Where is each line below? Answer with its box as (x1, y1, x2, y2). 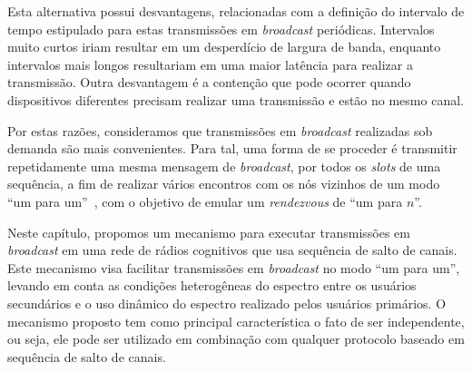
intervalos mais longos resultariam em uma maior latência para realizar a (7, 54, 413, 73)
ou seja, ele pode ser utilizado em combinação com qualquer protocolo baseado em (7, 329, 465, 348)
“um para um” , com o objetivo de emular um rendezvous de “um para (7, 191, 403, 210)
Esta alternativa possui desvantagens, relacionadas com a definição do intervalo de (7, 2, 465, 20)
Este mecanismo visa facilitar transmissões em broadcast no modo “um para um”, (7, 258, 460, 277)
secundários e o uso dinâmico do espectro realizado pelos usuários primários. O (7, 293, 447, 312)
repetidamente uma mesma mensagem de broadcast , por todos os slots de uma (7, 156, 441, 175)
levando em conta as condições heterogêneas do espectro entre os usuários (7, 276, 417, 295)
